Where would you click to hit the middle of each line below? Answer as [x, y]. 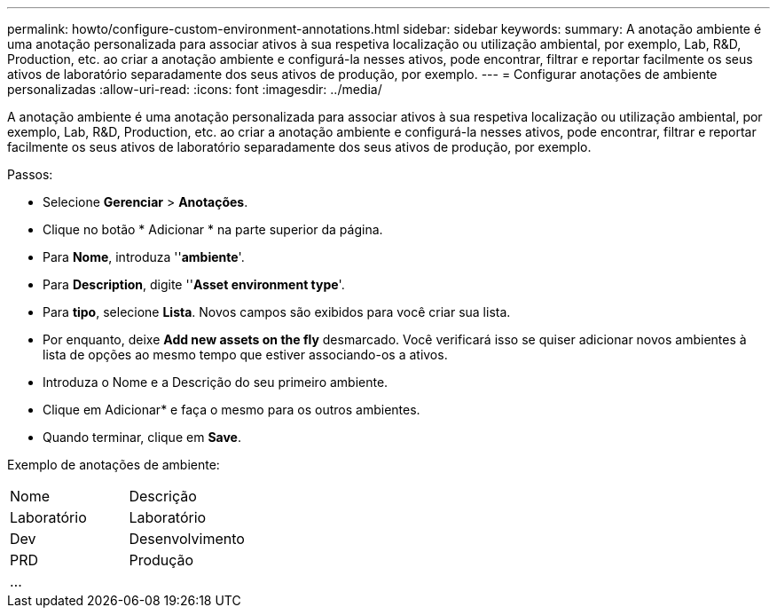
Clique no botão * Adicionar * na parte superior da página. [213, 229]
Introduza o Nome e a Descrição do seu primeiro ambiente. [216, 382]
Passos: [30, 174]
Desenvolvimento [187, 539]
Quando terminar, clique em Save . [142, 437]
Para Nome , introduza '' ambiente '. [144, 257]
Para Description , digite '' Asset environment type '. [194, 284]
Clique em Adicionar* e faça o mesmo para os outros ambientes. [232, 410]
